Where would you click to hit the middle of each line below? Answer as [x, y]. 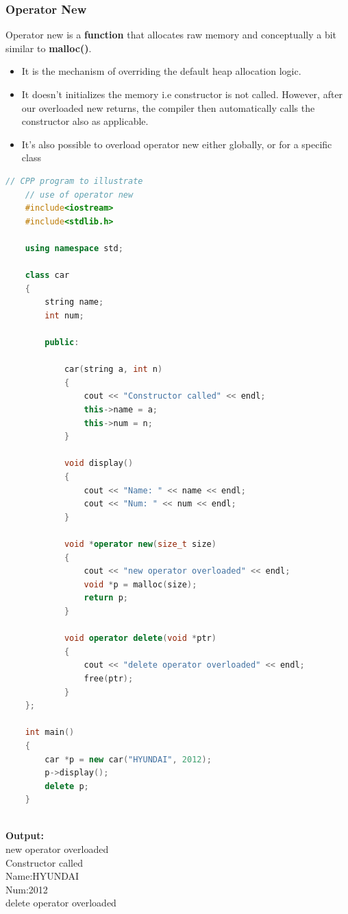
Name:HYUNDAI [42, 876]
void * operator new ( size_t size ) [140, 544]
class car [47, 276]
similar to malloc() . [49, 48]
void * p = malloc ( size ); [140, 584]
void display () [99, 464]
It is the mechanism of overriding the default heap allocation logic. [161, 71]
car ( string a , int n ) [113, 370]
